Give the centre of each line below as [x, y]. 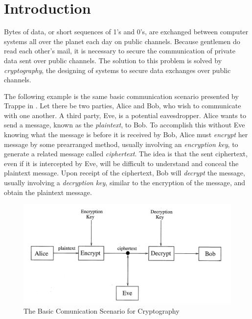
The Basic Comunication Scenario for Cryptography [102, 311]
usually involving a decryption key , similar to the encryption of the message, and [125, 183]
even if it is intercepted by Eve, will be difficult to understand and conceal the [121, 163]
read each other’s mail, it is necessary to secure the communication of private [120, 51]
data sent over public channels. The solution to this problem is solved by [113, 60]
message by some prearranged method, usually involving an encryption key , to [121, 144]
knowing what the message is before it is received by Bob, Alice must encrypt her [126, 135]
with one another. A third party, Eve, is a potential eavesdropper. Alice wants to [125, 115]
